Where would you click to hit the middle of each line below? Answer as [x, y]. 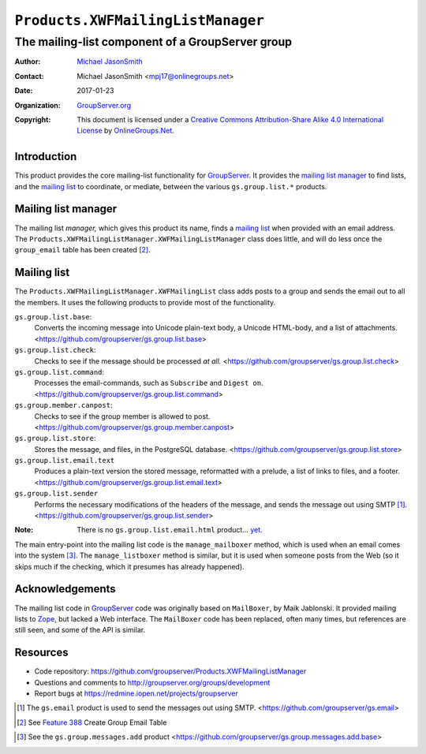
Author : [28, 62]
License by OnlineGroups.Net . [126, 131]
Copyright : [33, 119]
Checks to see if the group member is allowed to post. [122, 416]
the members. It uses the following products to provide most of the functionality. [145, 302]
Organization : [37, 105]
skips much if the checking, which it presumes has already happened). [129, 566]
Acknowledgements [65, 589]
